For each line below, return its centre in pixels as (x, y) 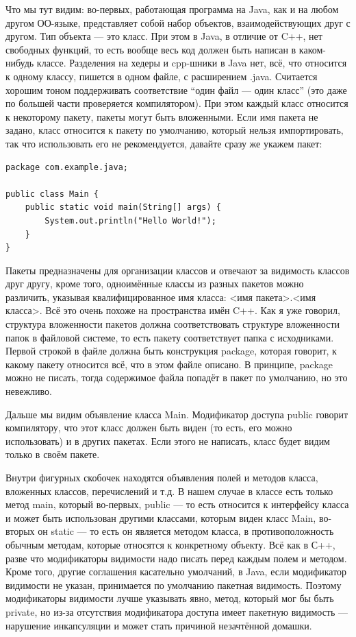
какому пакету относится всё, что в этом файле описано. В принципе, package (169, 364)
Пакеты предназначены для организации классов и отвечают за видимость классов (178, 270)
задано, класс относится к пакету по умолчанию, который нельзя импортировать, (175, 130)
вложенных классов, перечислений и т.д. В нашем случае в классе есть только (169, 491)
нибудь (20, 63)
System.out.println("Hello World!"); (130, 220)
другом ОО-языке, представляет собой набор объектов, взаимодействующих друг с (178, 22)
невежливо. (29, 391)
